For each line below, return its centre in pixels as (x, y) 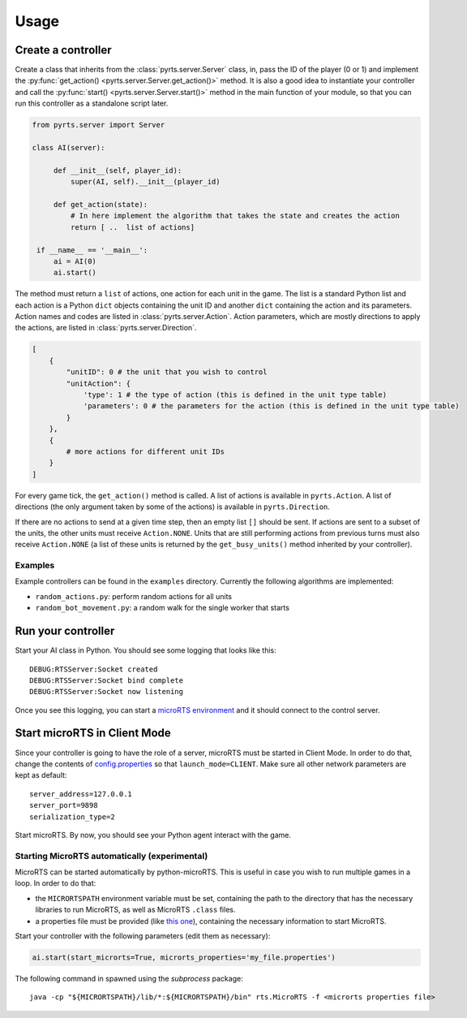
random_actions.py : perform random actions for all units (134, 596)
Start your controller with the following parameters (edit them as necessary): (143, 936)
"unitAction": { (99, 383)
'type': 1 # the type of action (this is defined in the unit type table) (235, 395)
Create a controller (63, 50)
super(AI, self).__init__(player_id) (145, 182)
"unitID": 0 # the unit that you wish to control (167, 372)
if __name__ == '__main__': (92, 250)
